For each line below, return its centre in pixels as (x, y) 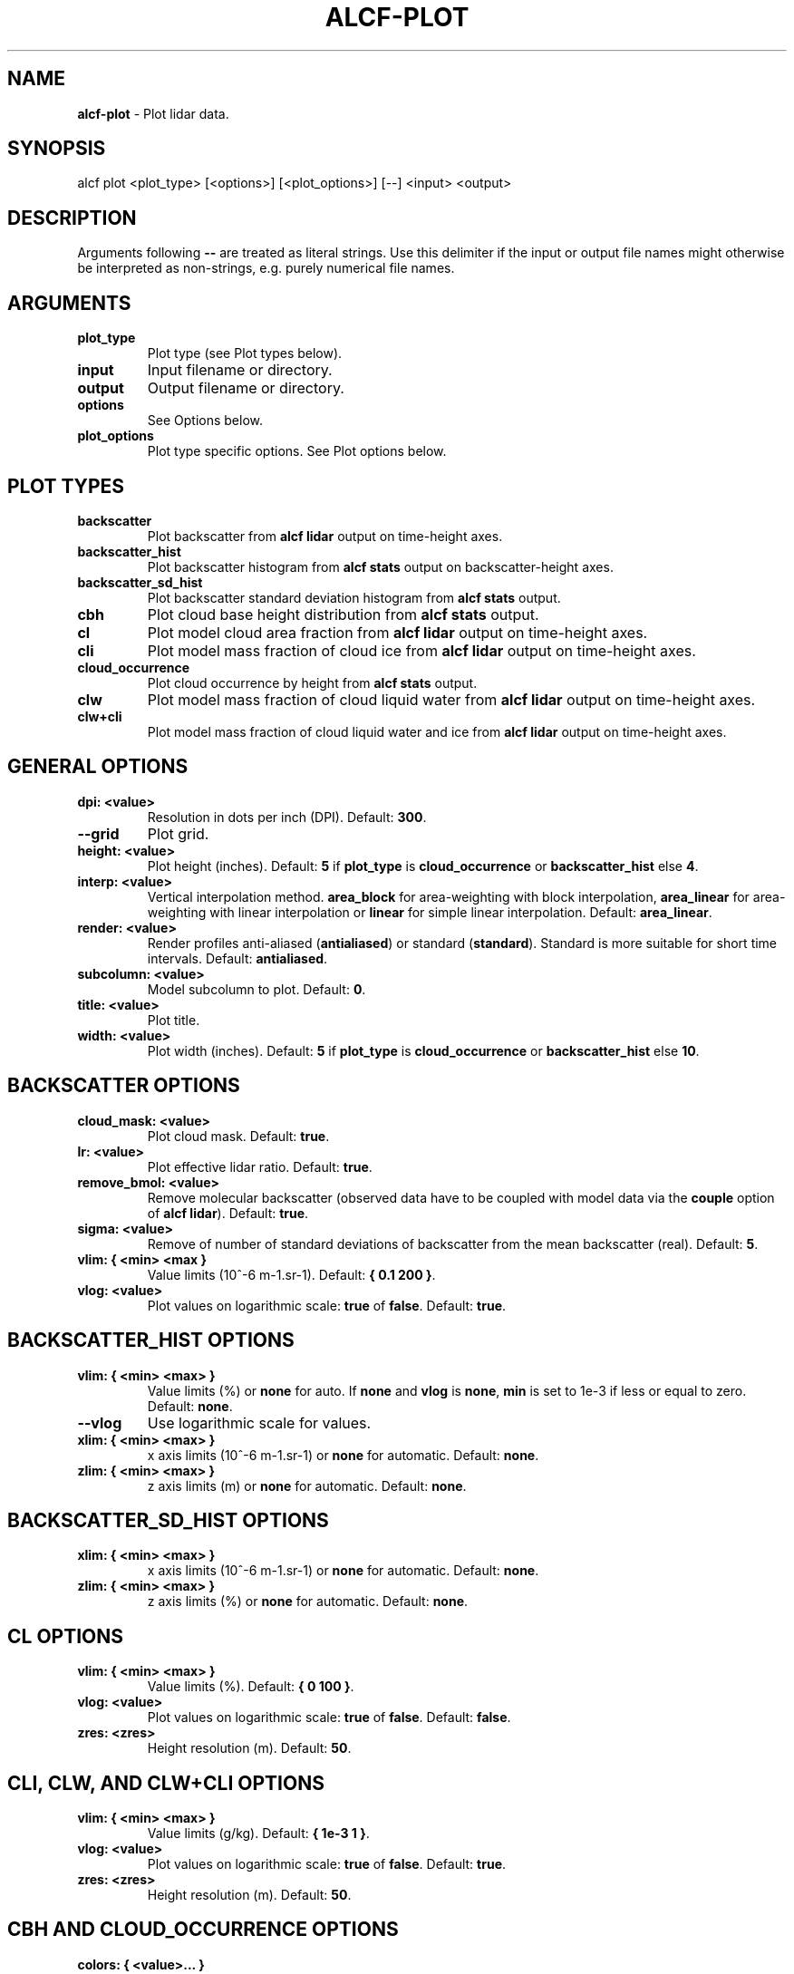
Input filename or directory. (240, 370)
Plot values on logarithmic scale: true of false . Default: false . (329, 1718)
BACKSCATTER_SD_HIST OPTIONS (168, 1520)
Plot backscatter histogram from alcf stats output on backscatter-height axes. (380, 566)
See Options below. (205, 421)
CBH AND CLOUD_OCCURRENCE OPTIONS (203, 1930)
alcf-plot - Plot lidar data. (153, 113)
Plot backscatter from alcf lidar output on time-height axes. (325, 536)
